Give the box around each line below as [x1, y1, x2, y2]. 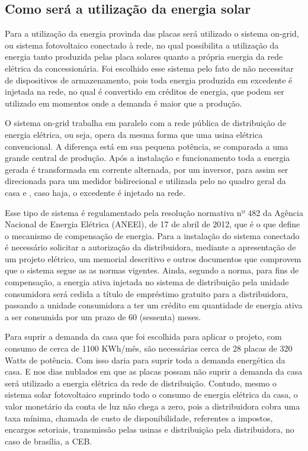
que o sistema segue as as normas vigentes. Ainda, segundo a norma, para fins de [5, 264, 299, 276]
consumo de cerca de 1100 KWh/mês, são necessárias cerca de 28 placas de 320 [5, 342, 293, 355]
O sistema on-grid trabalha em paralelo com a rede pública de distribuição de [5, 117, 286, 129]
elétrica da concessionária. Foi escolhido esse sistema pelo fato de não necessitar [5, 62, 294, 74]
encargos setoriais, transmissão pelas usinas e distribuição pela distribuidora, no [5, 423, 294, 436]
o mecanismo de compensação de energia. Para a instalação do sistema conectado [5, 229, 300, 241]
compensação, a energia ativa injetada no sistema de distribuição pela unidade [5, 276, 289, 288]
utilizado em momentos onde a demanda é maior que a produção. [5, 96, 242, 109]
